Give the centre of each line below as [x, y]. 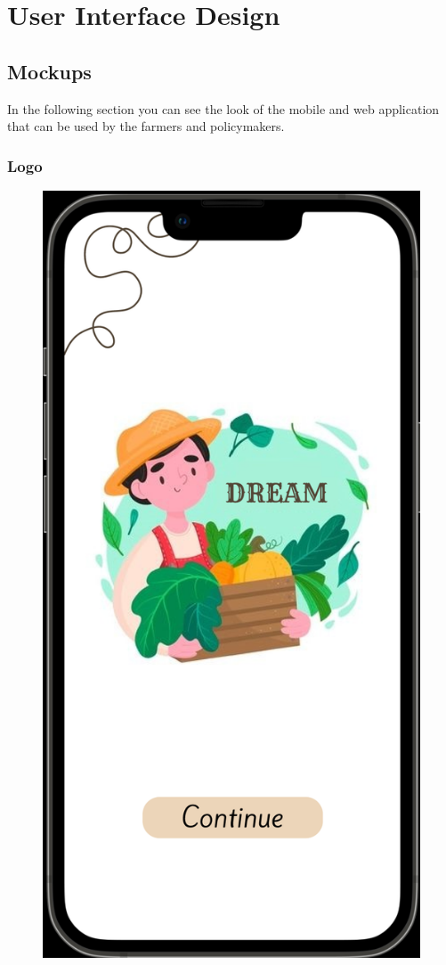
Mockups [49, 71]
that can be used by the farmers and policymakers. [146, 126]
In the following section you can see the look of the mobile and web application [223, 108]
